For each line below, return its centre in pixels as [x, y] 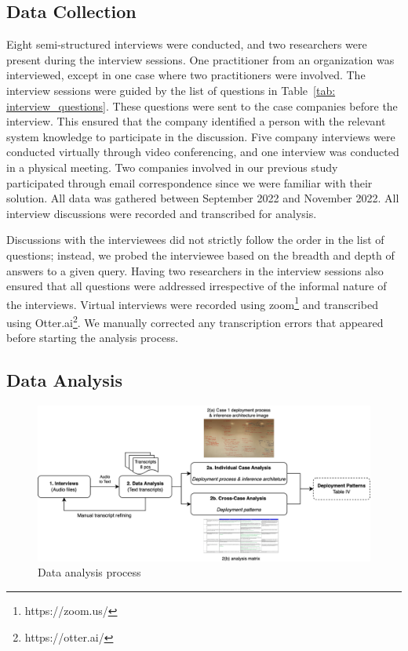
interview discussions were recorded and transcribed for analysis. [162, 213]
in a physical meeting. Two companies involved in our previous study [172, 167]
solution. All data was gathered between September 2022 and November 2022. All [203, 198]
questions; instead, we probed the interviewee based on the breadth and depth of [200, 255]
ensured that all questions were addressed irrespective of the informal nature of [197, 286]
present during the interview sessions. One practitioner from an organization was [200, 59]
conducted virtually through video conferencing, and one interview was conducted [203, 152]
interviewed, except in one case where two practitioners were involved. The [186, 75]
